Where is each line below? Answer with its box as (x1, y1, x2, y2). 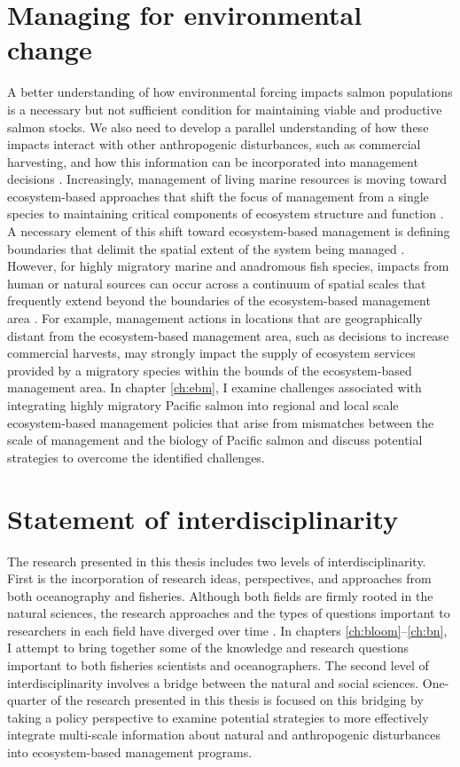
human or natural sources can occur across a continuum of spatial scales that (7, 273, 426, 292)
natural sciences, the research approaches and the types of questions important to (7, 604, 450, 622)
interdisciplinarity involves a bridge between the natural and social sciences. (7, 673, 419, 692)
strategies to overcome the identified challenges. (7, 447, 265, 466)
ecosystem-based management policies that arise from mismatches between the (7, 413, 434, 431)
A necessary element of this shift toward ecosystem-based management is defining (7, 222, 450, 241)
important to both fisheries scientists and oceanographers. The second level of (7, 656, 429, 675)
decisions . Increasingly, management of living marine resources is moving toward (7, 170, 448, 188)
